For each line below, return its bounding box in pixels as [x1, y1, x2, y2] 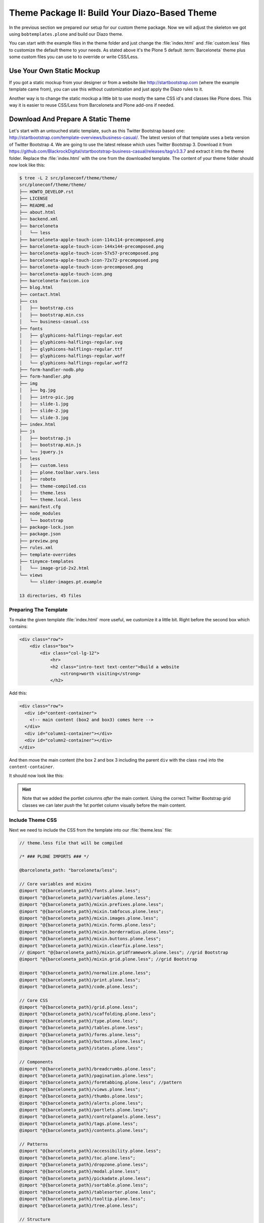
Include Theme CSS [9, 817, 57, 824]
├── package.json [19, 531, 61, 537]
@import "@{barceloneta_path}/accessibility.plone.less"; [19, 1148, 161, 1154]
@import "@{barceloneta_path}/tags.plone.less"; [19, 1121, 138, 1126]
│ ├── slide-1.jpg [19, 401, 68, 407]
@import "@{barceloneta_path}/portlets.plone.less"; [19, 1107, 149, 1112]
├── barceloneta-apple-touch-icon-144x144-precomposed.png [19, 244, 164, 249]
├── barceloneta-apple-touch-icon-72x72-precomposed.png [19, 257, 159, 263]
